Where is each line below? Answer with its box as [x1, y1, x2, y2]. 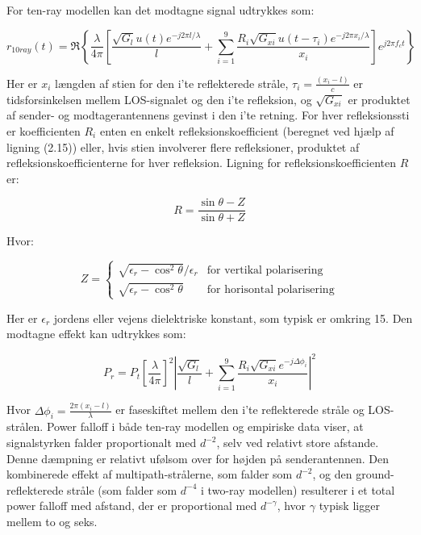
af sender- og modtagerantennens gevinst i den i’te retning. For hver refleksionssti [6, 107, 410, 123]
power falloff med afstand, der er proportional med [6, 497, 257, 514]
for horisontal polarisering [206, 283, 335, 295]
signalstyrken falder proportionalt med [6, 434, 197, 451]
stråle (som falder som [67, 481, 177, 498]
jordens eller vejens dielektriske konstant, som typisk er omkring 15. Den [53, 309, 413, 326]
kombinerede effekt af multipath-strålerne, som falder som [6, 466, 293, 483]
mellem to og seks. [6, 513, 98, 529]
